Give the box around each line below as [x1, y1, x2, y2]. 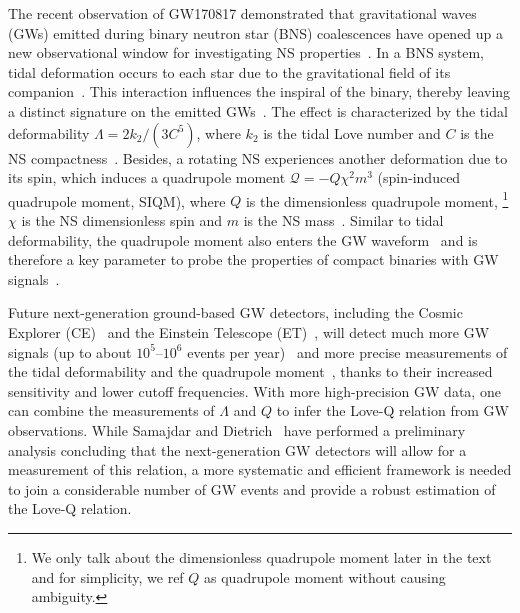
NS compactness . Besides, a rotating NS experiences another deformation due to [8, 147, 508, 168]
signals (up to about [8, 341, 132, 362]
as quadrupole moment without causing [204, 566, 446, 587]
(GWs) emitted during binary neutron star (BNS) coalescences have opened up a [8, 22, 504, 43]
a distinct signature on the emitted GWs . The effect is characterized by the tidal [8, 100, 508, 121]
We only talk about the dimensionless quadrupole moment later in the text [31, 546, 492, 567]
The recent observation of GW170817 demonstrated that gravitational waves [8, 3, 477, 23]
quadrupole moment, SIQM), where [8, 190, 226, 211]
